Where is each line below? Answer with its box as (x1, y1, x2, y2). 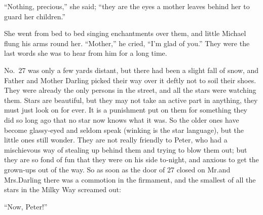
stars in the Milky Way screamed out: (4, 184, 121, 195)
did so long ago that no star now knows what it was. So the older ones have (4, 114, 239, 125)
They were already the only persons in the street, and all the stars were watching (4, 85, 256, 95)
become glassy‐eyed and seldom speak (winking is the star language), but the (4, 124, 244, 135)
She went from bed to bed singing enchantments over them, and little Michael (4, 28, 246, 39)
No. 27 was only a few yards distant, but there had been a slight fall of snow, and (4, 64, 259, 75)
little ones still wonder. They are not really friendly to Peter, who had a (4, 134, 228, 145)
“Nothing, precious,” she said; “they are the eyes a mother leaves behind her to (4, 1, 250, 11)
